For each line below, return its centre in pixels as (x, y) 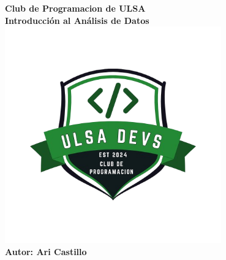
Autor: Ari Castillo (46, 251)
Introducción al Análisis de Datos (77, 20)
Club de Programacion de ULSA (75, 8)
